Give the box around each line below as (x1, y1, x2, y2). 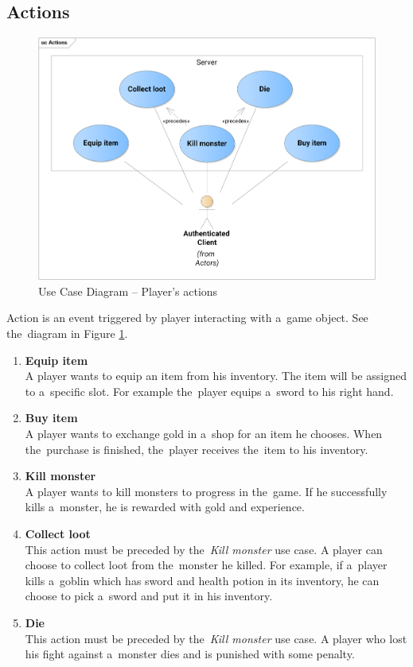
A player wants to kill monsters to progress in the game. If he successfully (25, 483, 388, 499)
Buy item (25, 409, 78, 426)
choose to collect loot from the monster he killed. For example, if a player (25, 556, 388, 573)
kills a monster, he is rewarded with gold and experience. (25, 498, 305, 515)
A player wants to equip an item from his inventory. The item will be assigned (25, 367, 407, 384)
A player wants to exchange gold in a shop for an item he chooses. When (25, 425, 383, 441)
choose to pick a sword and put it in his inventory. (25, 588, 273, 604)
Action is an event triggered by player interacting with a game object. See (6, 309, 368, 326)
